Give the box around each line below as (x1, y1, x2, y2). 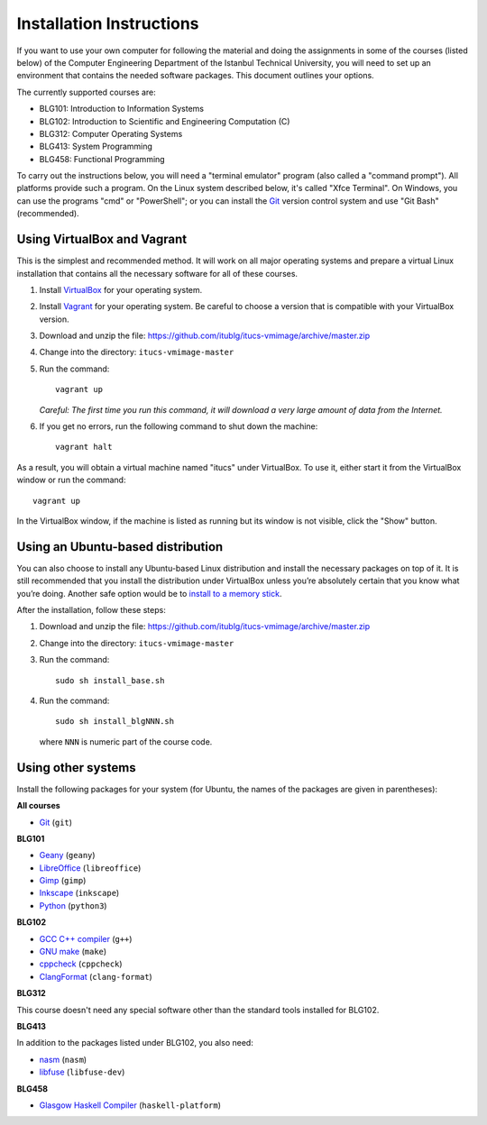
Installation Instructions (16, 14, 199, 33)
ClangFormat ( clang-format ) (39, 971, 152, 982)
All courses (16, 800, 60, 811)
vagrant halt (55, 442, 113, 453)
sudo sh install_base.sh (55, 675, 165, 685)
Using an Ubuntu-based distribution (16, 539, 224, 554)
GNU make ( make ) (39, 947, 107, 957)
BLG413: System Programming (39, 141, 153, 152)
